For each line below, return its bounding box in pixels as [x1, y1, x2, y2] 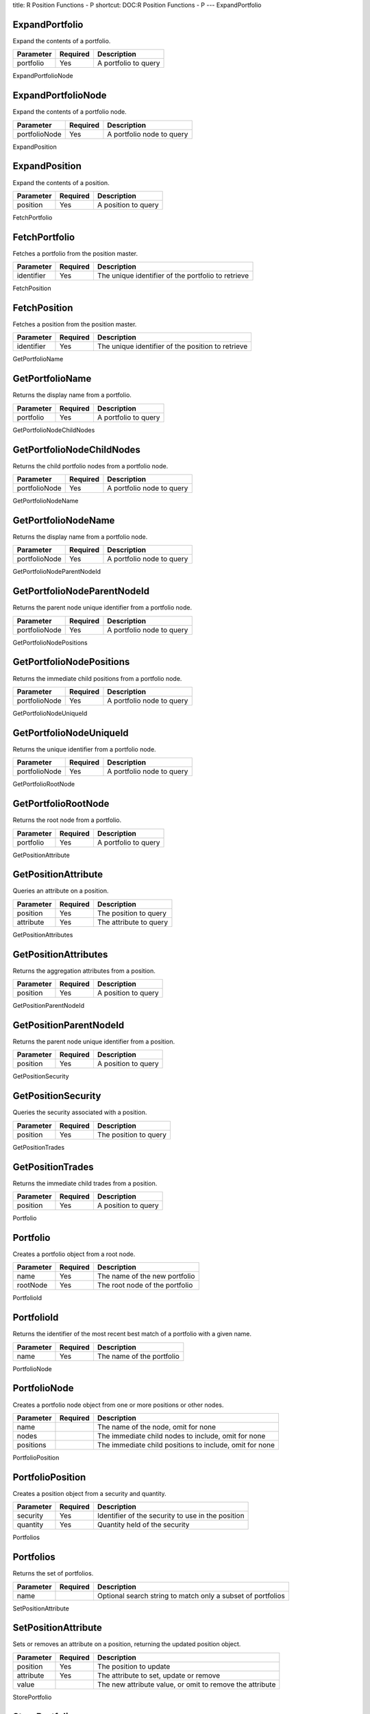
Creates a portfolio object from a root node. [12, 1250, 136, 1258]
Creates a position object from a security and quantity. [12, 1489, 167, 1497]
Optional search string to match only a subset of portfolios [97, 1591, 286, 1600]
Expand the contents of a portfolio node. [12, 108, 127, 116]
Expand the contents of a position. [12, 178, 110, 186]
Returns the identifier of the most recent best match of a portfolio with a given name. [12, 1330, 252, 1338]
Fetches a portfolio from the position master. [12, 249, 138, 257]
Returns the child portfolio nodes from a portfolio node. [12, 461, 169, 470]
